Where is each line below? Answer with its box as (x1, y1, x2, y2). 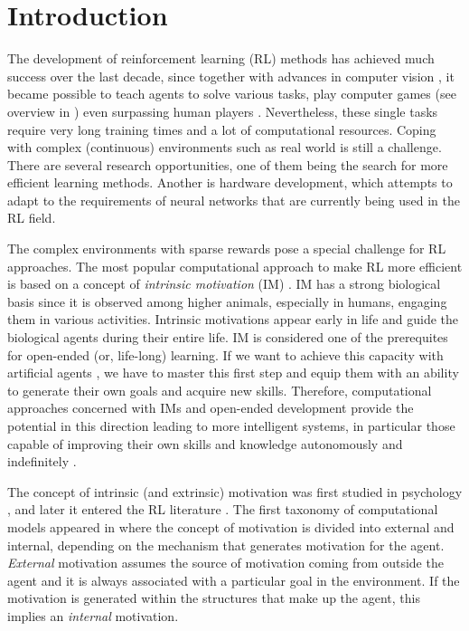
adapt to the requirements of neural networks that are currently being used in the (7, 190, 461, 209)
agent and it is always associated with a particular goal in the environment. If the (7, 570, 460, 589)
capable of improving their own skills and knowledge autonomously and (7, 434, 403, 453)
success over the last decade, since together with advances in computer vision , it (7, 66, 455, 85)
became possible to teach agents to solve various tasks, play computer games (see (7, 84, 456, 103)
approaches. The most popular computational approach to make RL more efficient (7, 256, 463, 275)
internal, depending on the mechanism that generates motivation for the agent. (7, 535, 445, 554)
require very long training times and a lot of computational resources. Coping (7, 120, 436, 139)
